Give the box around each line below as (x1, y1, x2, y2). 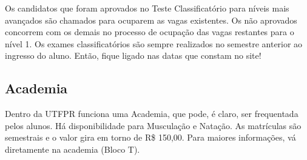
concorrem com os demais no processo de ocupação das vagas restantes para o (5, 25, 294, 38)
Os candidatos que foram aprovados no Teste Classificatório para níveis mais (5, 2, 289, 14)
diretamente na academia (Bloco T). (5, 142, 140, 155)
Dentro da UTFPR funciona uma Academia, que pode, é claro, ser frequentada (5, 107, 299, 120)
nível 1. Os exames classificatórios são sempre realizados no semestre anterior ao (5, 37, 303, 50)
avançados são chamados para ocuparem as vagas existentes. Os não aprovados (5, 13, 297, 26)
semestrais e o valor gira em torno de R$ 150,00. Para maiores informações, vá (5, 131, 296, 144)
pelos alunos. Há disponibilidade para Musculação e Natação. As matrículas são (5, 119, 302, 132)
